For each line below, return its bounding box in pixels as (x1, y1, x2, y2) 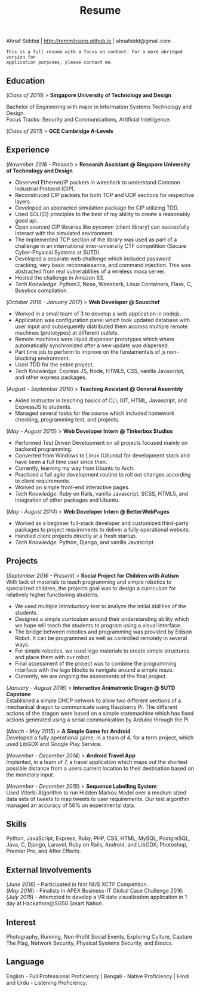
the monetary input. (6, 770, 55, 778)
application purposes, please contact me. (6, 59, 113, 66)
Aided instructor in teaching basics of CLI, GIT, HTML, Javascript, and (14, 396, 187, 404)
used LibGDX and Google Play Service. (6, 740, 102, 747)
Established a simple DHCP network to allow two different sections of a (6, 697, 181, 704)
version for (6, 54, 36, 60)
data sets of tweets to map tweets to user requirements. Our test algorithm (6, 795, 190, 802)
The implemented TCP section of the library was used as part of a (14, 236, 177, 243)
